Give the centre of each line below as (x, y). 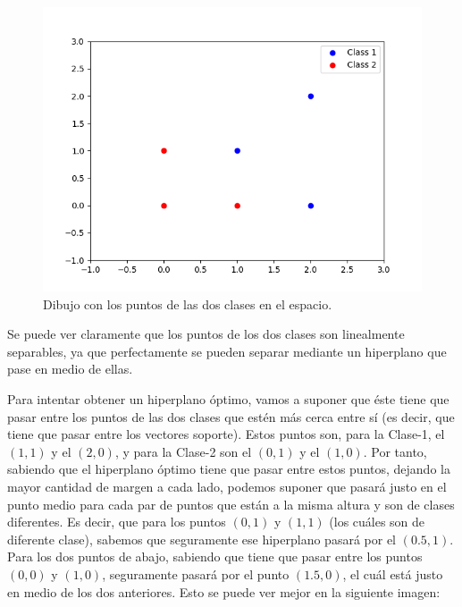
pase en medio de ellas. (70, 369)
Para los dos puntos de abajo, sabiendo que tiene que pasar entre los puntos (215, 556)
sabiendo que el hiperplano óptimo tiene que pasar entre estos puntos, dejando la (229, 469)
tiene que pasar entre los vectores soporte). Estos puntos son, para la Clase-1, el (226, 434)
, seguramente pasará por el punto (196, 573)
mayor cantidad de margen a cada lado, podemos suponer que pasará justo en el (227, 486)
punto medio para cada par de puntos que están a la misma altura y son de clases (231, 504)
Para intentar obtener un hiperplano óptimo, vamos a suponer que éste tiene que (228, 398)
